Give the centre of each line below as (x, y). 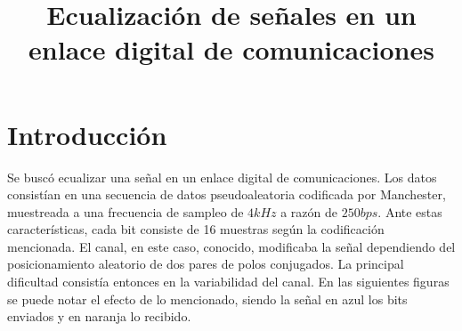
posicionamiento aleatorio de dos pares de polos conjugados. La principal (206, 264)
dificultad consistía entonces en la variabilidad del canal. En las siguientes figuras (228, 282)
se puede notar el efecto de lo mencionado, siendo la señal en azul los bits (207, 299)
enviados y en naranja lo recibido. (99, 316)
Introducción (87, 134)
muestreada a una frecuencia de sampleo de (126, 211)
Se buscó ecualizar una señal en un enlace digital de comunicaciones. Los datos (222, 177)
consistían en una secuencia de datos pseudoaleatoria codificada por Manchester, (227, 194)
